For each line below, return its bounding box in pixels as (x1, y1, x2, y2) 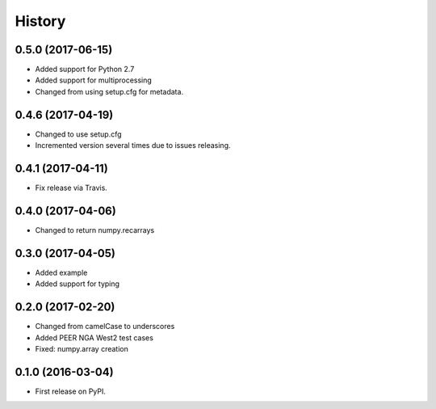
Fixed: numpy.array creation (35, 344, 129, 353)
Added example (35, 268, 88, 277)
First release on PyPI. (35, 386, 107, 396)
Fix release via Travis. (35, 183, 108, 193)
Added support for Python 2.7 (35, 65, 135, 74)
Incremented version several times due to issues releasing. (35, 141, 231, 150)
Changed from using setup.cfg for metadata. (35, 86, 184, 96)
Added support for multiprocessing (35, 75, 153, 85)
